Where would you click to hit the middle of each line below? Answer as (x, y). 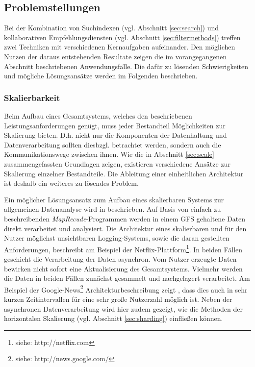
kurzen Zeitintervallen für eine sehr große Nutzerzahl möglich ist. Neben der (118, 299)
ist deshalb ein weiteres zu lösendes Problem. (71, 183)
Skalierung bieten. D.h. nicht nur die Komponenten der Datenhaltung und (115, 135)
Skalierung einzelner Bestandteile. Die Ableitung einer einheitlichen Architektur (124, 173)
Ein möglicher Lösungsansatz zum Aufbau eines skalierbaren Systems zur (114, 199)
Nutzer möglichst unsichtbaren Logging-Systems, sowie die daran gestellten (117, 238)
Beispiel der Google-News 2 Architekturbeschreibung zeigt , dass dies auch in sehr (126, 289)
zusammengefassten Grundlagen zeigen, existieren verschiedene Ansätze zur (117, 163)
